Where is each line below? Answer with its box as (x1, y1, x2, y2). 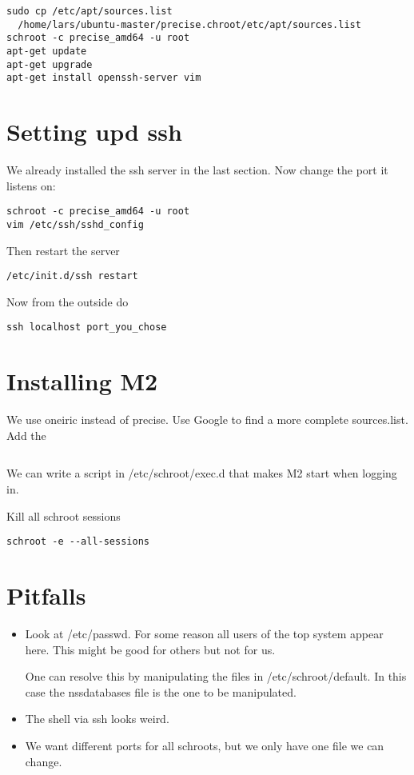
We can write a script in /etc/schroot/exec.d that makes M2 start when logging (6, 465, 397, 481)
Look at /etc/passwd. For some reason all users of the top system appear (25, 625, 384, 641)
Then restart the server (6, 242, 120, 258)
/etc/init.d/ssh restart (6, 270, 138, 282)
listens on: (6, 177, 56, 194)
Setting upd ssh (6, 115, 182, 148)
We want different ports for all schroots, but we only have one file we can (25, 737, 384, 753)
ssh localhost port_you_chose (6, 322, 167, 334)
